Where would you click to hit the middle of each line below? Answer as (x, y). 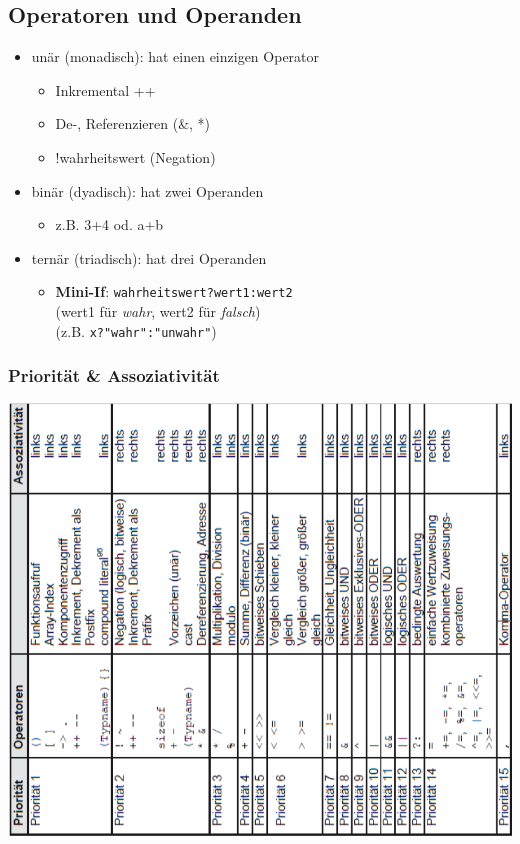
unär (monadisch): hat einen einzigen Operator (175, 56)
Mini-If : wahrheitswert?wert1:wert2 (174, 291)
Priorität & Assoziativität (114, 375)
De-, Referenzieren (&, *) (133, 123)
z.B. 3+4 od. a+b (109, 224)
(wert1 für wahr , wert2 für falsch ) (158, 311)
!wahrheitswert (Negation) (135, 156)
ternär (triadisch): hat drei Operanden (149, 257)
